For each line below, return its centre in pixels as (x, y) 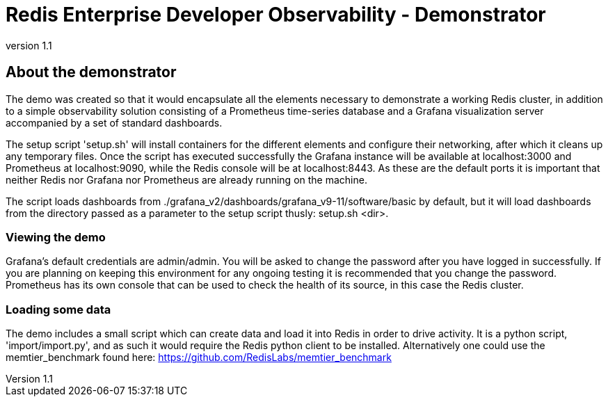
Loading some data (58, 309)
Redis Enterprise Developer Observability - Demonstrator (276, 15)
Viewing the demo (56, 237)
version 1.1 (29, 45)
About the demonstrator (91, 72)
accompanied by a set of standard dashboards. (114, 122)
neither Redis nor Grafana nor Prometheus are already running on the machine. (186, 179)
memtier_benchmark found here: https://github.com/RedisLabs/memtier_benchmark (199, 357)
